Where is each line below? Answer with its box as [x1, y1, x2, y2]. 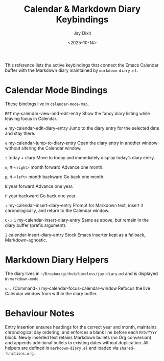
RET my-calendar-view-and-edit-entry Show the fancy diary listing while [5, 110, 150, 116]
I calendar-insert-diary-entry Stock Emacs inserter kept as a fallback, [5, 232, 146, 238]
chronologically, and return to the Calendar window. [5, 208, 110, 213]
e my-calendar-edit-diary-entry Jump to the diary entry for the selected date [5, 125, 160, 131]
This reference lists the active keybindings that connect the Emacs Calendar [5, 62, 159, 68]
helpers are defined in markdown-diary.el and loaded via [5, 345, 119, 351]
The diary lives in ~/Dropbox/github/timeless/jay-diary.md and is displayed [5, 271, 158, 276]
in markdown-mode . [5, 275, 40, 281]
